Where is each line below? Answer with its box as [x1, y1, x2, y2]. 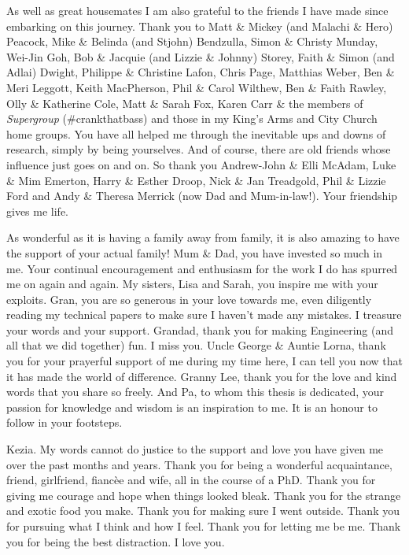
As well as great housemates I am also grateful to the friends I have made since [6, 2, 389, 18]
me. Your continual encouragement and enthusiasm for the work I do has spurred [6, 260, 398, 276]
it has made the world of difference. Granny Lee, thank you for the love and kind [6, 368, 397, 384]
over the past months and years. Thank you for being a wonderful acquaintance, [6, 456, 392, 472]
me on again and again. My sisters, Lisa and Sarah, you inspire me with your [6, 276, 378, 292]
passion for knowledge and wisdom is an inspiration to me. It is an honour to [6, 398, 378, 415]
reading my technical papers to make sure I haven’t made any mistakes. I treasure [6, 306, 402, 323]
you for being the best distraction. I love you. [6, 533, 225, 549]
